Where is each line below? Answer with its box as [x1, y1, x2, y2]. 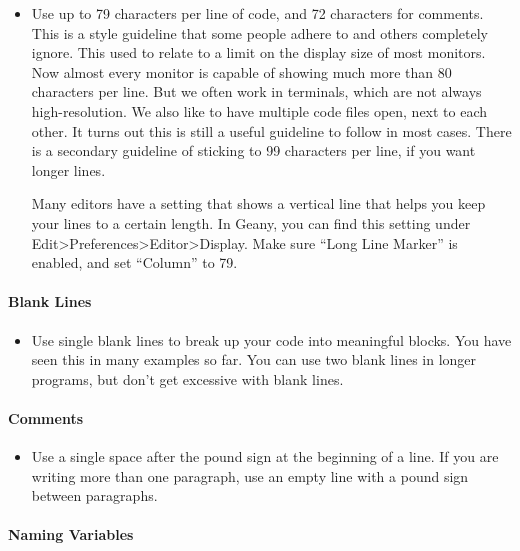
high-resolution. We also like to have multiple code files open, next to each [31, 100, 488, 121]
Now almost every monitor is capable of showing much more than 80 [31, 61, 452, 82]
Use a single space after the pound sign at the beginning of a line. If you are [31, 446, 499, 467]
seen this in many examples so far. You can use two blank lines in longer [31, 349, 477, 370]
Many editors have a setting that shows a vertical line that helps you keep [31, 193, 486, 214]
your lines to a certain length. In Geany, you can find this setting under [31, 212, 471, 233]
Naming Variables [8, 524, 134, 545]
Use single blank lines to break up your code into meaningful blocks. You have [31, 329, 512, 350]
